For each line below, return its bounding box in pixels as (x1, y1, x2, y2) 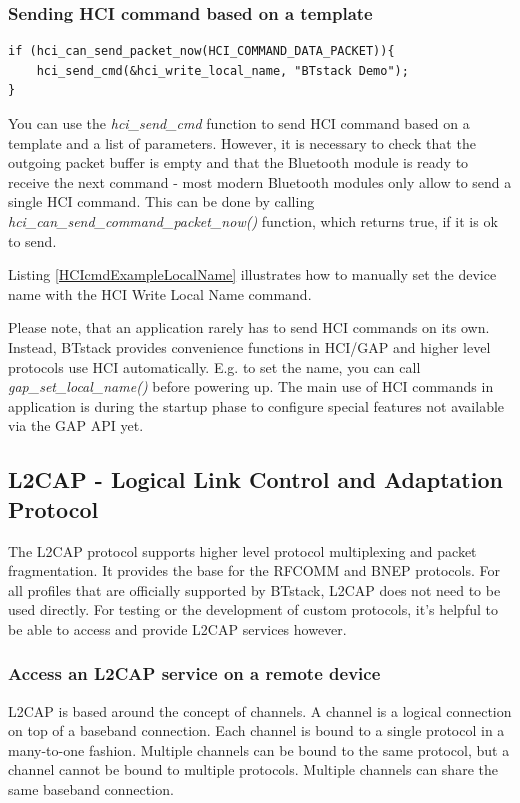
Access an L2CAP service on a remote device (8, 661, 381, 686)
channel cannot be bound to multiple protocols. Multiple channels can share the (8, 759, 498, 780)
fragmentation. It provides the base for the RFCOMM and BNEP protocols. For (8, 560, 501, 581)
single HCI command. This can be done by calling (8, 191, 315, 212)
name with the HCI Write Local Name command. (8, 283, 312, 304)
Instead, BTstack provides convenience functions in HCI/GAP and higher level (8, 336, 491, 357)
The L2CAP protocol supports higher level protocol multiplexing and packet (8, 540, 477, 561)
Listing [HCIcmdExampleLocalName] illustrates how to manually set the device (8, 264, 497, 285)
